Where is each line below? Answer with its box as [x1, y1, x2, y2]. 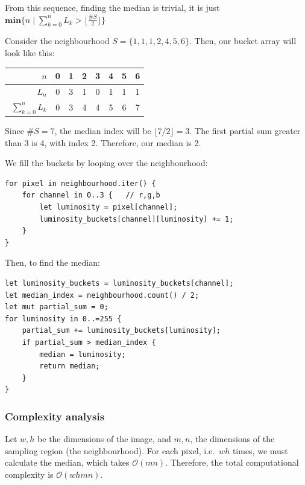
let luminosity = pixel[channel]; [39, 203, 178, 212]
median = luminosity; [39, 350, 126, 359]
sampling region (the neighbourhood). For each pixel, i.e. [5, 444, 215, 457]
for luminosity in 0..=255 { [5, 314, 122, 323]
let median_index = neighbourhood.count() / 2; [5, 291, 200, 300]
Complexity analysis [5, 408, 105, 423]
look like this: [5, 46, 55, 59]
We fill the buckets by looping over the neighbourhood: [5, 156, 208, 169]
